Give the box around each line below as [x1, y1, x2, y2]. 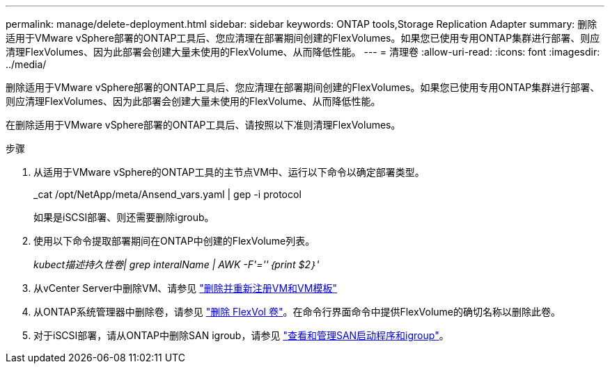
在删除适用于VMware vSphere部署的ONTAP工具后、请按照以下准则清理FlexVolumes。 [6, 119, 401, 131]
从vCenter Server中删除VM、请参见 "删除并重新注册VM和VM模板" [33, 282, 337, 294]
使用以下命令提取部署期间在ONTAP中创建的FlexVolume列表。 [33, 235, 315, 247]
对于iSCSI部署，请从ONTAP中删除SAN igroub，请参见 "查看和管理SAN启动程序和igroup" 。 [33, 329, 449, 341]
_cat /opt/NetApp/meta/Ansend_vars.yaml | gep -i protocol [33, 188, 302, 200]
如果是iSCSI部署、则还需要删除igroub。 [33, 211, 214, 223]
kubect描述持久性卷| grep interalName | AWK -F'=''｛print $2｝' [33, 259, 320, 270]
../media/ [6, 58, 47, 70]
